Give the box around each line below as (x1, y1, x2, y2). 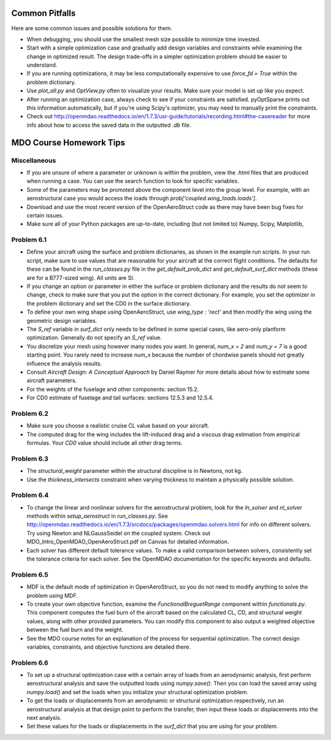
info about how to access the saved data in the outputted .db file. (26, 121, 191, 129)
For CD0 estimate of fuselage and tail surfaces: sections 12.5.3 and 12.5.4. (26, 394, 214, 401)
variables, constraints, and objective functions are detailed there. (26, 643, 191, 651)
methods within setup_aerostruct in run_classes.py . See (26, 512, 168, 520)
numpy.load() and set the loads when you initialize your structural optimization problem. (26, 688, 248, 695)
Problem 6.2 (11, 409, 49, 418)
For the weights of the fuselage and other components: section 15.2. (26, 385, 199, 393)
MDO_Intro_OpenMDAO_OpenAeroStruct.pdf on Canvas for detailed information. (26, 538, 229, 545)
